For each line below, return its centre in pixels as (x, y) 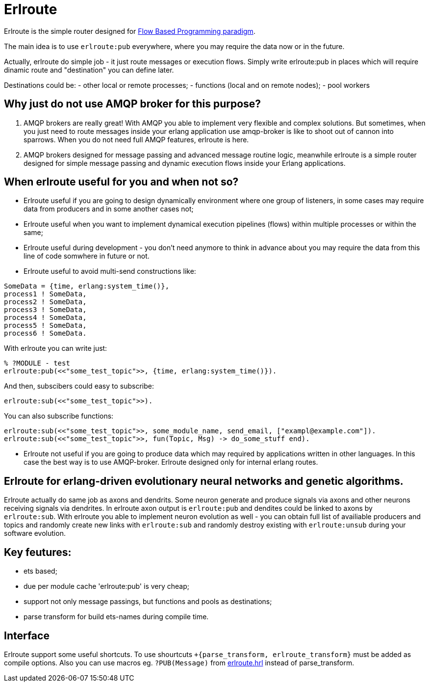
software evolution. (35, 533)
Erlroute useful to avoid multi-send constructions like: (110, 271)
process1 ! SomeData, (45, 294)
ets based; (40, 571)
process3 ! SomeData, (45, 310)
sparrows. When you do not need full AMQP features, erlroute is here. (136, 139)
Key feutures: (38, 552)
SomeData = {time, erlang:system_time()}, (87, 286)
